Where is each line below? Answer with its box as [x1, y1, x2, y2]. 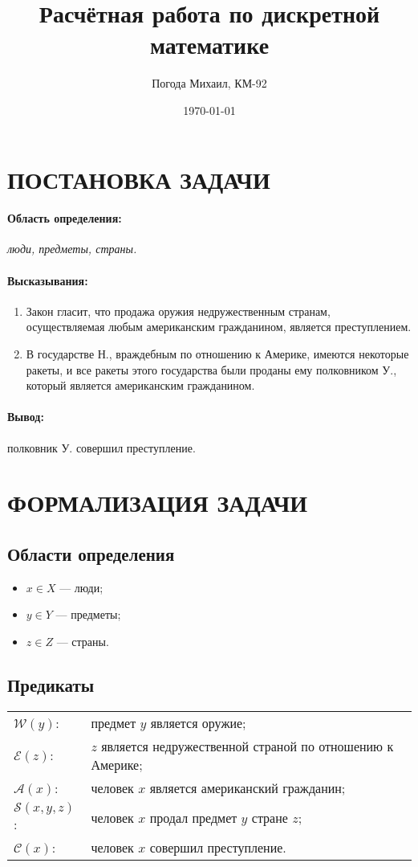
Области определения [7, 542, 175, 566]
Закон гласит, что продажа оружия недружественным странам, [26, 302, 331, 319]
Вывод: [7, 408, 44, 425]
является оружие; [150, 713, 246, 732]
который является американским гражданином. [26, 377, 255, 394]
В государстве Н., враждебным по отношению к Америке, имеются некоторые [26, 346, 409, 362]
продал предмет [149, 808, 237, 827]
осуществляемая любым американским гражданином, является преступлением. [26, 318, 412, 335]
